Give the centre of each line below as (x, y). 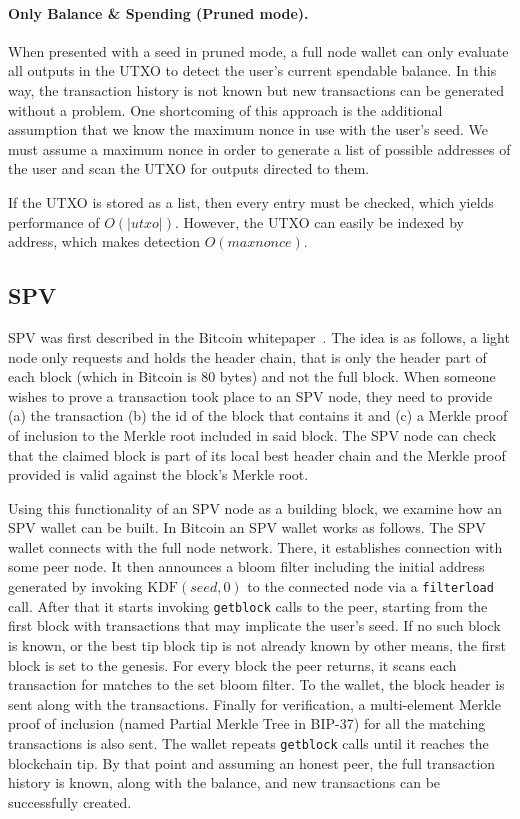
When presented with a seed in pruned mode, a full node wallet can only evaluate (258, 50)
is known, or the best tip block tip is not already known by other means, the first (257, 644)
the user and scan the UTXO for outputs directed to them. (189, 168)
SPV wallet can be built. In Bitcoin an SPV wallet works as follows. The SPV (247, 527)
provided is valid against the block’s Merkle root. (158, 474)
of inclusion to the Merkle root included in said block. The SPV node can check (252, 434)
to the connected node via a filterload (370, 586)
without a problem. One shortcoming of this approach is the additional (225, 109)
